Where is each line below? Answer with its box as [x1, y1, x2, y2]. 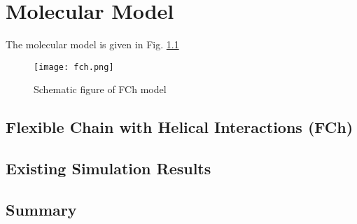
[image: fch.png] [34, 62, 114, 72]
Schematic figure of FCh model [34, 82, 167, 97]
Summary [6, 198, 77, 220]
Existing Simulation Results [6, 157, 211, 179]
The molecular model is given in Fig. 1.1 [6, 37, 179, 52]
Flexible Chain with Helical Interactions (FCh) [6, 116, 353, 138]
